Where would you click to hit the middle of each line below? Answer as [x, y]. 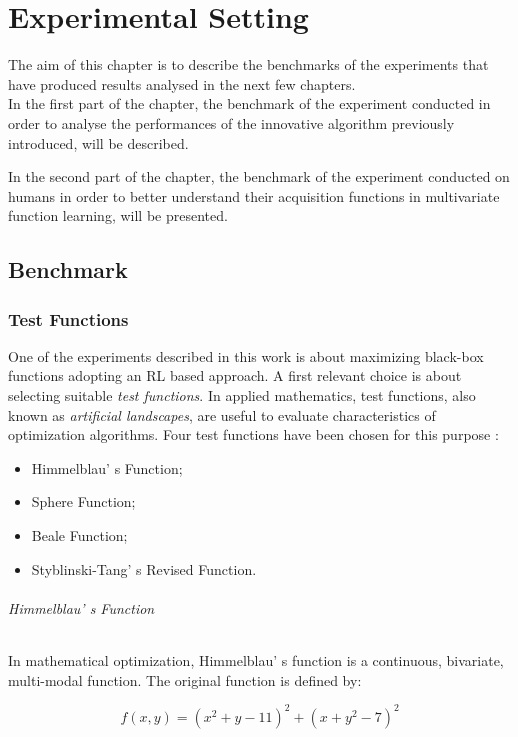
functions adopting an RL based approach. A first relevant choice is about [235, 375]
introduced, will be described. [98, 142]
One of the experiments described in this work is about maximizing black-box [246, 355]
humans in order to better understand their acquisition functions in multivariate [254, 195]
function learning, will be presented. [118, 215]
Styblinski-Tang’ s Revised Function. [144, 568]
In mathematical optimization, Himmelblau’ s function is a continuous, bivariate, [256, 660]
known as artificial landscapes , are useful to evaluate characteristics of [222, 414]
